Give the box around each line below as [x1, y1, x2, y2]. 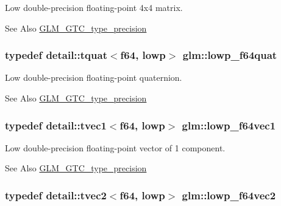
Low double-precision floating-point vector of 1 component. [5, 141, 226, 154]
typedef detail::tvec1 [5, 117, 107, 132]
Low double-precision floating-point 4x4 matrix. [5, 1, 183, 13]
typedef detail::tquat [5, 47, 107, 63]
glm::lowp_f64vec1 [182, 117, 276, 132]
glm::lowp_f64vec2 [182, 187, 276, 202]
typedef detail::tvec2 [5, 187, 107, 202]
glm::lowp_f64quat [182, 47, 277, 63]
